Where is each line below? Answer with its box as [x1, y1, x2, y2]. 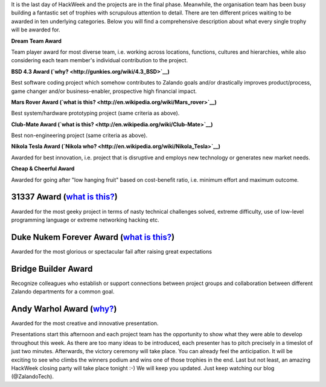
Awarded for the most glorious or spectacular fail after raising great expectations [11, 248, 213, 255]
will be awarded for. [11, 26, 60, 33]
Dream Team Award [11, 37, 62, 45]
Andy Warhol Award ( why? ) [11, 304, 117, 314]
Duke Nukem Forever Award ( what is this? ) [11, 232, 175, 242]
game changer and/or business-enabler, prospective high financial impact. [11, 88, 197, 95]
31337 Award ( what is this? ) [11, 192, 118, 202]
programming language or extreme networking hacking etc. [11, 216, 159, 223]
